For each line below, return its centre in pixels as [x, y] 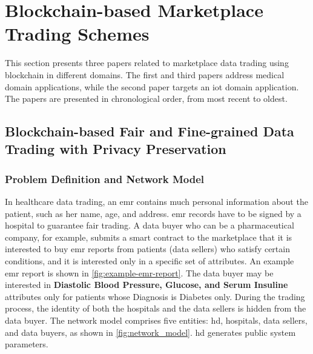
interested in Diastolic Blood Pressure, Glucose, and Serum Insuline [147, 285]
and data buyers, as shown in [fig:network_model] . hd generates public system [150, 332]
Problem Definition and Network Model [105, 179]
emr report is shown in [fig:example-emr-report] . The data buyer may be [139, 272]
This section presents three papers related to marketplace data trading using [147, 63]
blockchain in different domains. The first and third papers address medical [145, 74]
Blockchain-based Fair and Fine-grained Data [150, 131]
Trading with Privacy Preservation [116, 149]
